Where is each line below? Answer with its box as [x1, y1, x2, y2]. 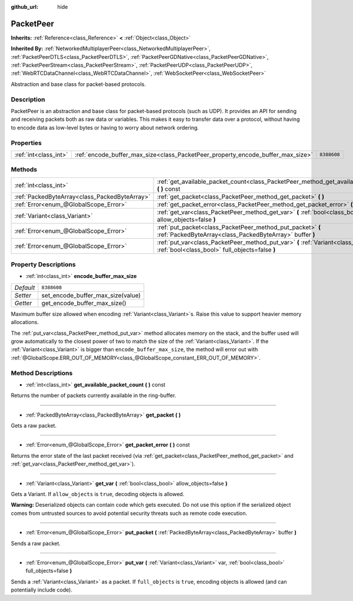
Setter [14, 291, 32, 299]
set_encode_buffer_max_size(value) [41, 291, 141, 299]
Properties [11, 138, 42, 147]
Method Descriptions [11, 369, 73, 377]
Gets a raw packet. [11, 422, 57, 430]
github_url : [11, 4, 38, 10]
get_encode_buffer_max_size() [41, 299, 126, 307]
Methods [11, 166, 38, 174]
